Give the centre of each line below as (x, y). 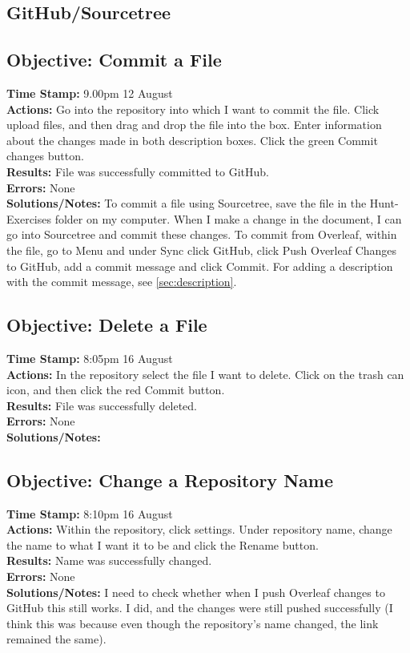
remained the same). (56, 639)
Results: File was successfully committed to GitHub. (138, 171)
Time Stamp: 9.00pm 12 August (90, 93)
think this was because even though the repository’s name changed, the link (193, 623)
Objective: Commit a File (114, 60)
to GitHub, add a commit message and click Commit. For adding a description (200, 266)
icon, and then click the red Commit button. (116, 390)
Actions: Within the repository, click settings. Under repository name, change (199, 529)
